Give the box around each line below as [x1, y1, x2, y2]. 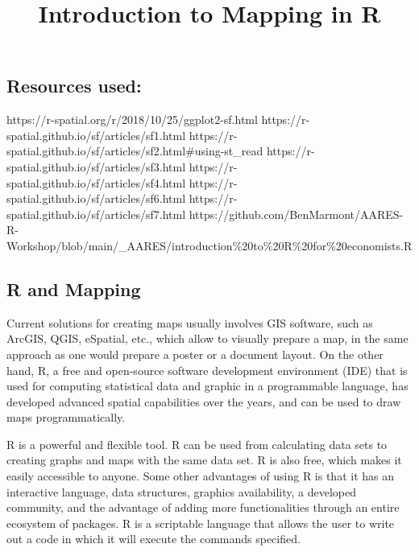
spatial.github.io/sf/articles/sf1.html [6, 126, 186, 143]
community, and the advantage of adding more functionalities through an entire [6, 499, 400, 516]
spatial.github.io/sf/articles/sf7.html [6, 205, 186, 222]
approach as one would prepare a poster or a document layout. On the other [6, 345, 384, 362]
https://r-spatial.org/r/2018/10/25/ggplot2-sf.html [6, 111, 258, 128]
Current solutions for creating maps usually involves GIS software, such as [6, 314, 373, 331]
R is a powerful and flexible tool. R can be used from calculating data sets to [6, 435, 388, 452]
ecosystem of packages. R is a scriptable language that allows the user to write [6, 514, 395, 531]
